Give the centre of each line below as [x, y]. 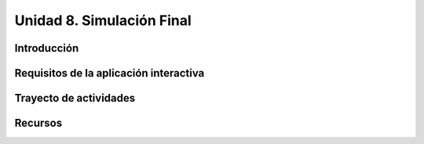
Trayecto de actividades [75, 98]
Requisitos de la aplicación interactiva [110, 73]
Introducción [47, 48]
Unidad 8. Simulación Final [103, 20]
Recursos [38, 123]
